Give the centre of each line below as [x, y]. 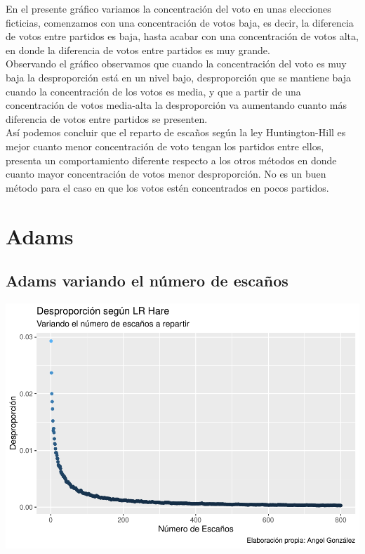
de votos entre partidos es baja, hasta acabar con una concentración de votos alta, [182, 36]
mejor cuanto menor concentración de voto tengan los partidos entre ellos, [165, 146]
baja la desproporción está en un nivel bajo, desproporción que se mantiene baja [179, 77]
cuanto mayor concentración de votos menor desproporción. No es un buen [166, 174]
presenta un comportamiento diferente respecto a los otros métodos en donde [171, 160]
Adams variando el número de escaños [147, 281]
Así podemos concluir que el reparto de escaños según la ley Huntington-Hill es [176, 132]
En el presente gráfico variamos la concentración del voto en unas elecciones [168, 8]
